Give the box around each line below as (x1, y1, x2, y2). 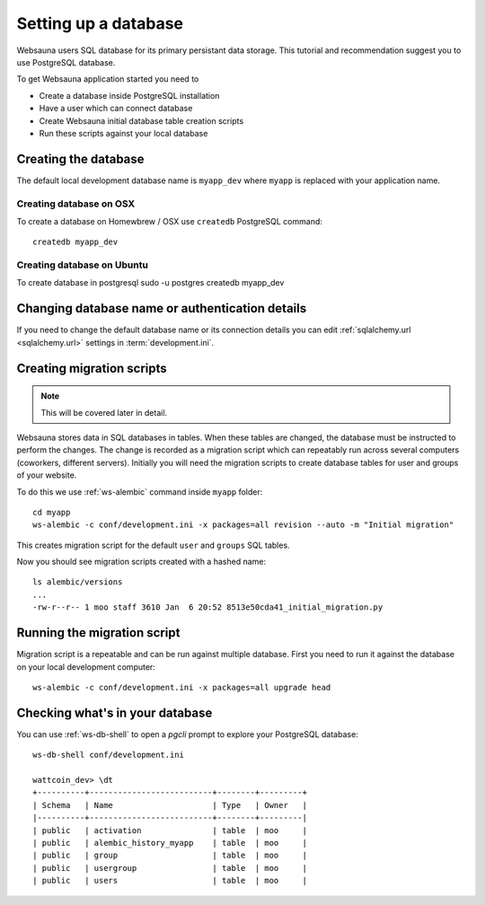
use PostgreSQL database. (16, 57, 116, 67)
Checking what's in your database (16, 705, 213, 720)
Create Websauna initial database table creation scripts (39, 115, 244, 126)
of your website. (16, 470, 77, 480)
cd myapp (32, 507, 71, 517)
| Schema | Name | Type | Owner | (32, 800, 307, 810)
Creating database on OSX (16, 198, 136, 210)
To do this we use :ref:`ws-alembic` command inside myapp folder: (16, 486, 263, 497)
